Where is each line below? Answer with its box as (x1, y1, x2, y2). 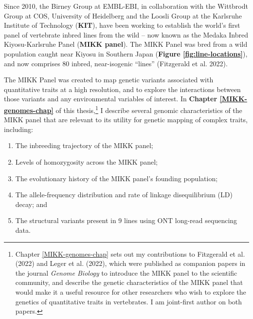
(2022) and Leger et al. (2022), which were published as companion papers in (15, 258, 246, 268)
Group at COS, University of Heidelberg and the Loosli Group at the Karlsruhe (4, 10, 242, 20)
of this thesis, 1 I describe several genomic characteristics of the (55, 103, 242, 115)
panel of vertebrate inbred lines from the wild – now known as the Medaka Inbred (4, 29, 249, 39)
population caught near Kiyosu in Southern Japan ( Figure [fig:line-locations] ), (4, 48, 248, 58)
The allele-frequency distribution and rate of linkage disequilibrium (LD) (15, 189, 233, 200)
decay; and (15, 199, 48, 209)
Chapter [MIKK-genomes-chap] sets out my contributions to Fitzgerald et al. (15, 248, 245, 259)
